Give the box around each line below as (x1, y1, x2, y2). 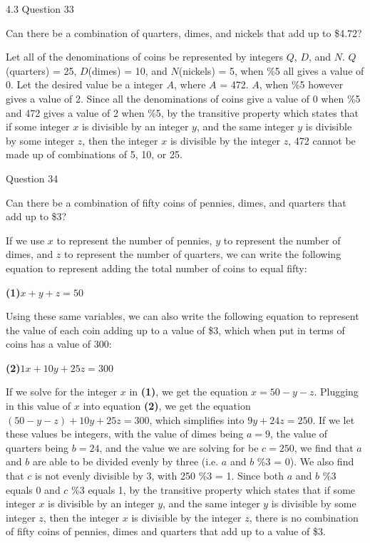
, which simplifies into (149, 412, 245, 427)
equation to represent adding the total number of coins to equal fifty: (6, 260, 307, 275)
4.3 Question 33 (6, 1, 74, 16)
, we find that (294, 440, 354, 455)
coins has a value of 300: (6, 336, 112, 351)
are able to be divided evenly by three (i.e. (32, 454, 219, 469)
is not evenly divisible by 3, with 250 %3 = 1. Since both (35, 468, 284, 483)
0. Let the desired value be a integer (6, 77, 163, 92)
